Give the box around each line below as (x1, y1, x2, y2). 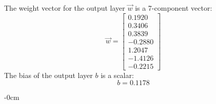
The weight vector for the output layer (4, 3, 125, 13)
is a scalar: (101, 69, 134, 80)
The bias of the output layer (4, 69, 93, 80)
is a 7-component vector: (135, 3, 212, 13)
